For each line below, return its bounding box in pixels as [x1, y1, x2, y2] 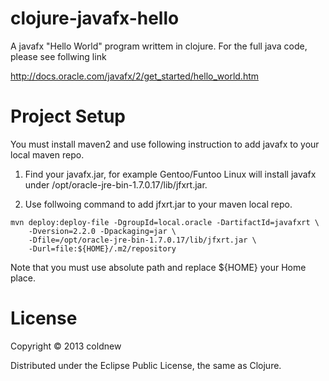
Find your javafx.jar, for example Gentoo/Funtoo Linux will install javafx [24, 168, 317, 180]
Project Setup [10, 105, 127, 128]
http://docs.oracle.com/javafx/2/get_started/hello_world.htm [10, 70, 260, 82]
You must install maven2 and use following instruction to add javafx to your [10, 138, 320, 150]
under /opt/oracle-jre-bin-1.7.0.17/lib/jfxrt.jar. [24, 178, 208, 191]
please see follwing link [10, 50, 107, 62]
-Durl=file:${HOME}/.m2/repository [28, 243, 177, 254]
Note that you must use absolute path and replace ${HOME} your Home [10, 261, 307, 273]
